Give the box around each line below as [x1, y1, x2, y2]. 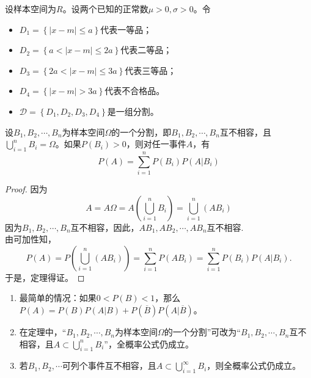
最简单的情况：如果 [19, 291, 97, 304]
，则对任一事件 [126, 137, 186, 150]
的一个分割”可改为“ [164, 325, 241, 338]
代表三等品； [125, 64, 177, 76]
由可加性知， [5, 233, 56, 245]
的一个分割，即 [111, 125, 172, 138]
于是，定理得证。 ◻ [5, 271, 85, 283]
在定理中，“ [19, 325, 67, 338]
